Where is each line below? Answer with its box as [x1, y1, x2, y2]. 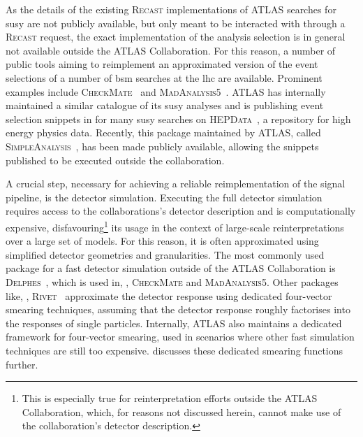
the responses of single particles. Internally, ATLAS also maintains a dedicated [6, 315, 342, 330]
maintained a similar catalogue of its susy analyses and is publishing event [6, 98, 324, 113]
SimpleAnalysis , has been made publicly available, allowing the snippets [6, 138, 319, 153]
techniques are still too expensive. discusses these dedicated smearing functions [6, 343, 343, 357]
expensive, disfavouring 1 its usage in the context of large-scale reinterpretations [6, 217, 344, 234]
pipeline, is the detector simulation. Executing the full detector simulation [6, 189, 323, 204]
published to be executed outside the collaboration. [6, 152, 225, 167]
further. [6, 357, 38, 371]
